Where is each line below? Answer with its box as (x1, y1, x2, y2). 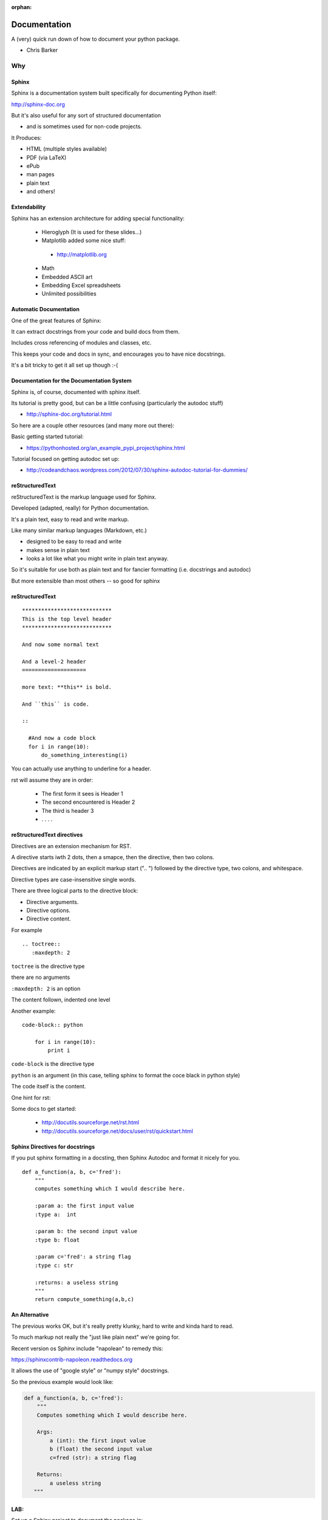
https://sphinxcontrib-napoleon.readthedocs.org (11, 1356, 133, 1363)
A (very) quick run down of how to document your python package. (11, 35, 180, 43)
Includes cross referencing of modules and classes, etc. (11, 339, 152, 347)
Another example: (11, 1007, 56, 1015)
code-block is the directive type (11, 1060, 95, 1068)
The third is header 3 (41, 807, 94, 814)
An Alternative (11, 1311, 49, 1319)
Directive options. (26, 907, 71, 914)
